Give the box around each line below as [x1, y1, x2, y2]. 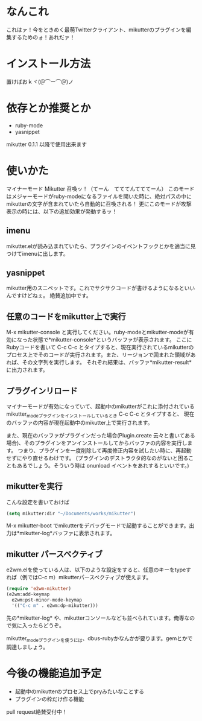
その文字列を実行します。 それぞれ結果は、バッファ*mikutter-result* [22, 359, 192, 366]
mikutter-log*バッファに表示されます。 [19, 530, 116, 537]
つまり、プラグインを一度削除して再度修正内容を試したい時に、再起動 [17, 446, 192, 454]
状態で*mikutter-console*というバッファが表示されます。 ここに [32, 336, 192, 343]
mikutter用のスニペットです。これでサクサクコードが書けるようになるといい [6, 284, 195, 292]
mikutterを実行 [6, 481, 63, 492]
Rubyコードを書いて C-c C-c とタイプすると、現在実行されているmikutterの [6, 344, 194, 351]
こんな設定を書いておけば [6, 498, 70, 506]
